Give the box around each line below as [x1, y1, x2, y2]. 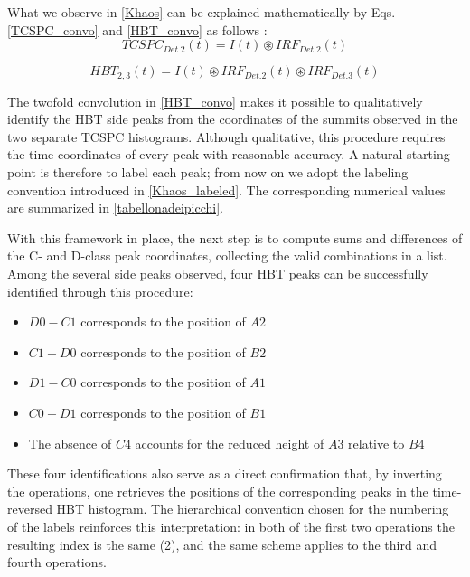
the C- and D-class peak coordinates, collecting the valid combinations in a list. [7, 246, 447, 265]
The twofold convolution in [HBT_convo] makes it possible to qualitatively [7, 91, 423, 110]
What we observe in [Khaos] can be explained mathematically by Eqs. [7, 3, 396, 21]
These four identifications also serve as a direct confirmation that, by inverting [7, 464, 442, 483]
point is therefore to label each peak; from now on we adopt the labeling [7, 163, 409, 182]
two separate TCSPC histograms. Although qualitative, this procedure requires [7, 127, 446, 146]
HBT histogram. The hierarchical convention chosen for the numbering [56, 499, 449, 518]
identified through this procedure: [7, 281, 193, 300]
